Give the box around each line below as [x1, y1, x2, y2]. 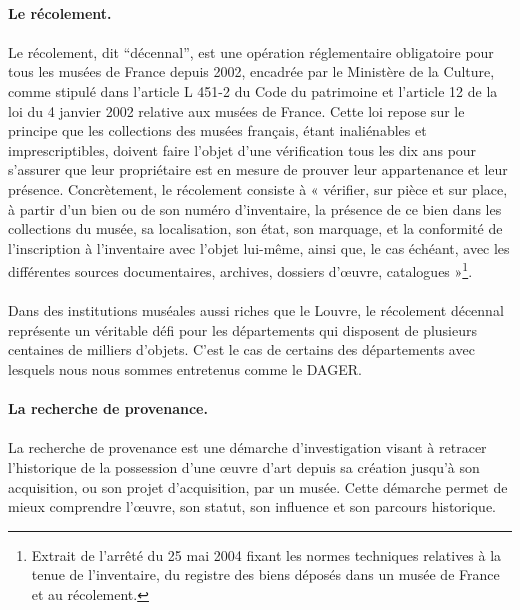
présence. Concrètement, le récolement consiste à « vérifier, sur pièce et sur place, [8, 178, 508, 199]
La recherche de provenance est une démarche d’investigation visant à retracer [8, 437, 487, 458]
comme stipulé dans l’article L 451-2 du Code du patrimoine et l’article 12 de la [8, 80, 498, 101]
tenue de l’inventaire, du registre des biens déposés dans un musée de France [31, 564, 500, 585]
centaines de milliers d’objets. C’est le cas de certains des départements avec [8, 339, 475, 360]
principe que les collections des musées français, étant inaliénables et [8, 120, 427, 141]
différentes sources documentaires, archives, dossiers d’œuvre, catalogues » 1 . [8, 258, 473, 281]
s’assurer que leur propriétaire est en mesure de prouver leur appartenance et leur [8, 159, 508, 180]
